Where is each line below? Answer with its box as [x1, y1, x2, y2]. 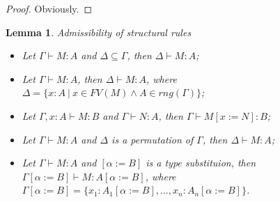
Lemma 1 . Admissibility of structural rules [6, 24, 192, 39]
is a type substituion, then [146, 155, 256, 170]
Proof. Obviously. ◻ [6, 1, 93, 15]
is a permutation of [111, 132, 194, 146]
